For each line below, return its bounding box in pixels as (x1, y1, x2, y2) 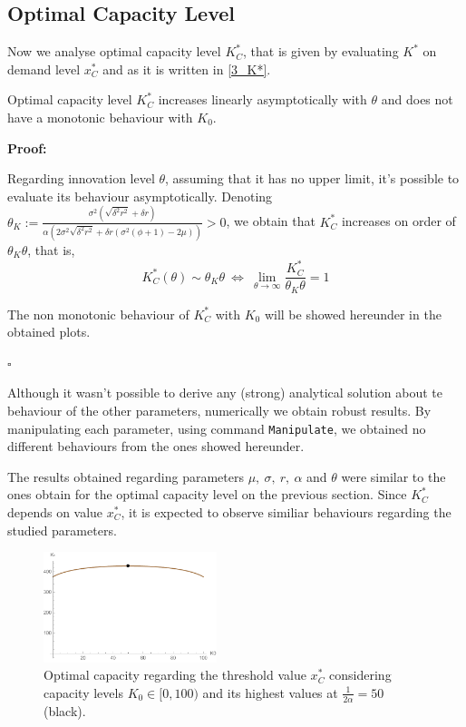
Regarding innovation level (7, 169, 155, 188)
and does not (381, 90, 453, 109)
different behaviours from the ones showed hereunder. (7, 437, 305, 456)
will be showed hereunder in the (264, 304, 442, 323)
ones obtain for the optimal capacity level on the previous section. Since (7, 485, 407, 504)
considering (329, 665, 392, 684)
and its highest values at (202, 683, 338, 702)
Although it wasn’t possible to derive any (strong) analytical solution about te (7, 383, 443, 402)
